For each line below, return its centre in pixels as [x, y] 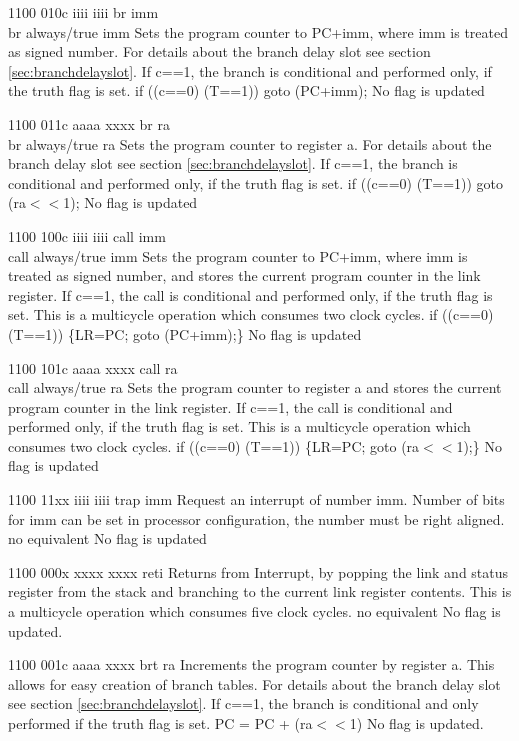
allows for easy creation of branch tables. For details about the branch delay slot [254, 683]
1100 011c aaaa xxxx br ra [89, 123]
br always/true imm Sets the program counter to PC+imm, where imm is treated [258, 31]
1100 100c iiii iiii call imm [87, 235]
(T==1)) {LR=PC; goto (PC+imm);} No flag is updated [185, 333]
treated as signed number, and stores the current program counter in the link [244, 275]
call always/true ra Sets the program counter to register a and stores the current [255, 387]
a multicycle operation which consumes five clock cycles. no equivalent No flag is [254, 611]
